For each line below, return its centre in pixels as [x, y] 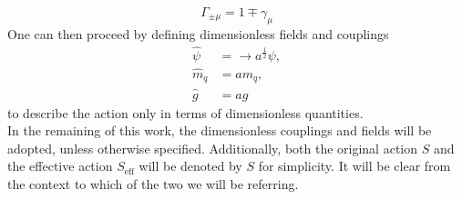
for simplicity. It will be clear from [354, 166]
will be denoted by [190, 166]
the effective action [60, 166]
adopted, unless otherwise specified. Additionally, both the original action [213, 148]
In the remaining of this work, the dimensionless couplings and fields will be [220, 130]
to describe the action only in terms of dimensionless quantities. [185, 112]
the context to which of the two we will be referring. [153, 183]
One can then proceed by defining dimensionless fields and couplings [198, 33]
